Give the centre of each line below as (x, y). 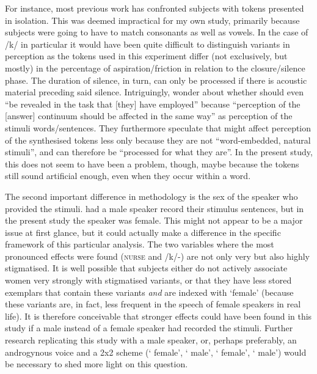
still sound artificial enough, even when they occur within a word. (128, 176)
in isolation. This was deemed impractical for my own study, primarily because (152, 20)
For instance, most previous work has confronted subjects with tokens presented (155, 8)
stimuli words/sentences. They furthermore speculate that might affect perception (158, 127)
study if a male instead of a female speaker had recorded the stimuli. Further (149, 328)
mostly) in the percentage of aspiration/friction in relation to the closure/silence (155, 68)
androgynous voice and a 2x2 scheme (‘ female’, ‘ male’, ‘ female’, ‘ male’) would (156, 352)
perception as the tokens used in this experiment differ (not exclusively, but (146, 56)
